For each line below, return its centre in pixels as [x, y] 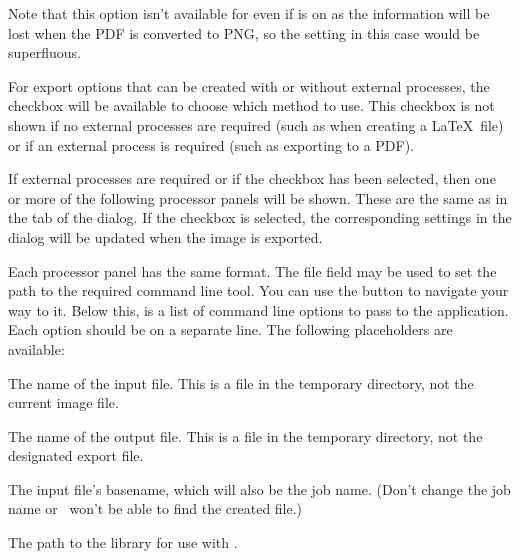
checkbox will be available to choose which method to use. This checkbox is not [251, 105]
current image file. [63, 402]
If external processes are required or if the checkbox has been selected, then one [252, 178]
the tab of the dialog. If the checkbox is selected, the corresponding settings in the [260, 217]
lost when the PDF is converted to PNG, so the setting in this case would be [244, 32]
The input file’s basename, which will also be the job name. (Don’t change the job [259, 488]
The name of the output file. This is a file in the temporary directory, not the [245, 435]
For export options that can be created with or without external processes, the [249, 85]
